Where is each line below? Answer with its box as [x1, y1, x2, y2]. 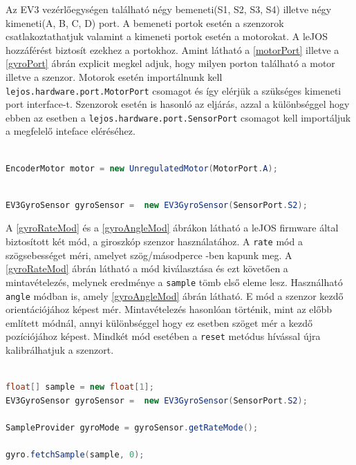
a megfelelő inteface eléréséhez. [6, 124, 135, 138]
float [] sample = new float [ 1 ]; [6, 382, 154, 392]
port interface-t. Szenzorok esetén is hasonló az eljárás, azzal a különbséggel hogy [6, 97, 350, 111]
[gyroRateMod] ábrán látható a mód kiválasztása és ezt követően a [6, 261, 288, 276]
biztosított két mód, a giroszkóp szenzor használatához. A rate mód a [6, 234, 303, 249]
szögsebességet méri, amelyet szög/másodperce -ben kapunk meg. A [6, 247, 292, 262]
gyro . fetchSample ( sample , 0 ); [6, 450, 144, 460]
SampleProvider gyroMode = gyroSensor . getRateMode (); [6, 423, 259, 433]
